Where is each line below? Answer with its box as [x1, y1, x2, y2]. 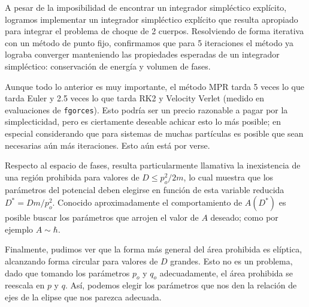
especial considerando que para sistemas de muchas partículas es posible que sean [5, 127, 304, 139]
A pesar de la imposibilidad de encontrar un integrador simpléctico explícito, [5, 1, 287, 13]
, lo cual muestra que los [183, 170, 274, 183]
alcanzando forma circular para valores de [5, 254, 158, 267]
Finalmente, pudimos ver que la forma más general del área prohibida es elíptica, [5, 243, 302, 255]
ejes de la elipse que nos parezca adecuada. [5, 290, 162, 303]
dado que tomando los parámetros [5, 266, 130, 279]
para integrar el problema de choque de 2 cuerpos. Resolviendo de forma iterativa [5, 25, 304, 37]
